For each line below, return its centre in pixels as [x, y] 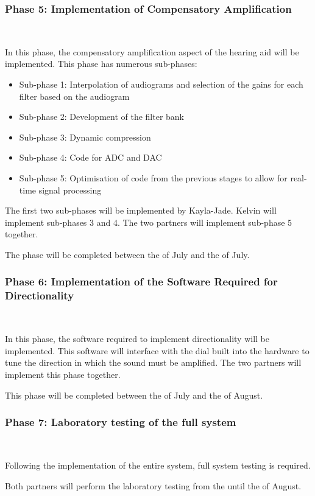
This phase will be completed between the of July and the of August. [134, 395]
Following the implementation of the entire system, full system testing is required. [158, 465]
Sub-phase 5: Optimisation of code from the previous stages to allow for [153, 177]
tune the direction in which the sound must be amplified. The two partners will [153, 362]
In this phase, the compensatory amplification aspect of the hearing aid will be [152, 51]
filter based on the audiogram [74, 96]
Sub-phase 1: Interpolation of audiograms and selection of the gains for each [161, 84]
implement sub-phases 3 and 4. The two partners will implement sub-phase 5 [149, 222]
